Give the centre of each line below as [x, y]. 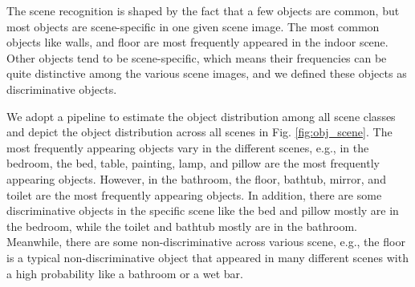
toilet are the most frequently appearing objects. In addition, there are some [194, 194]
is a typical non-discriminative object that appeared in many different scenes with [207, 257]
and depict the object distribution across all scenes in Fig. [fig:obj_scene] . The [199, 132]
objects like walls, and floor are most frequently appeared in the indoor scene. [197, 42]
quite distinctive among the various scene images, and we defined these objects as [207, 73]
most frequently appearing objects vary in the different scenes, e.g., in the [188, 147]
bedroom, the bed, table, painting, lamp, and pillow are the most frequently [193, 163]
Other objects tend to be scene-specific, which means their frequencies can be [197, 57]
